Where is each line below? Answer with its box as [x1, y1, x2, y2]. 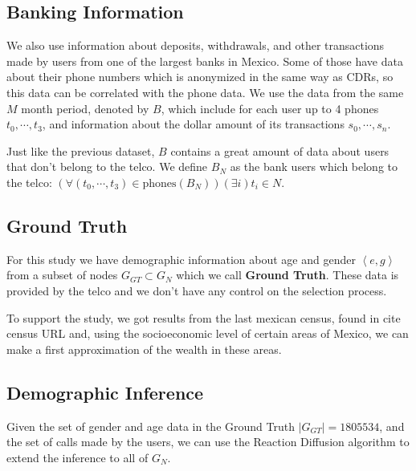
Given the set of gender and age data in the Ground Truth [6, 417, 295, 434]
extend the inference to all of [6, 449, 149, 465]
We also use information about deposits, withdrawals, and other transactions [6, 37, 385, 54]
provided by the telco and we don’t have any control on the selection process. [6, 282, 387, 298]
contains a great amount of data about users [170, 142, 389, 159]
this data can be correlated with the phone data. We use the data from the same [6, 83, 404, 100]
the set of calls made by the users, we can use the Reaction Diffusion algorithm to [6, 433, 410, 450]
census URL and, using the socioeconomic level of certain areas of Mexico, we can [6, 325, 409, 342]
